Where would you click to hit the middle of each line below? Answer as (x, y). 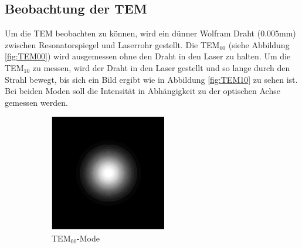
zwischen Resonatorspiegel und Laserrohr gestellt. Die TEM (112, 44)
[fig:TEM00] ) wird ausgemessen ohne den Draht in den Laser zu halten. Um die (148, 56)
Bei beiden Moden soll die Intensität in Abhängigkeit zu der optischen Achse (142, 91)
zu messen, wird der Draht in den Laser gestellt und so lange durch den (161, 67)
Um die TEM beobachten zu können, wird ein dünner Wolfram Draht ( (133, 33)
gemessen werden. (36, 102)
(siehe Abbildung (259, 44)
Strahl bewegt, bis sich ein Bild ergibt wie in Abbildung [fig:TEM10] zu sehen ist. (151, 79)
